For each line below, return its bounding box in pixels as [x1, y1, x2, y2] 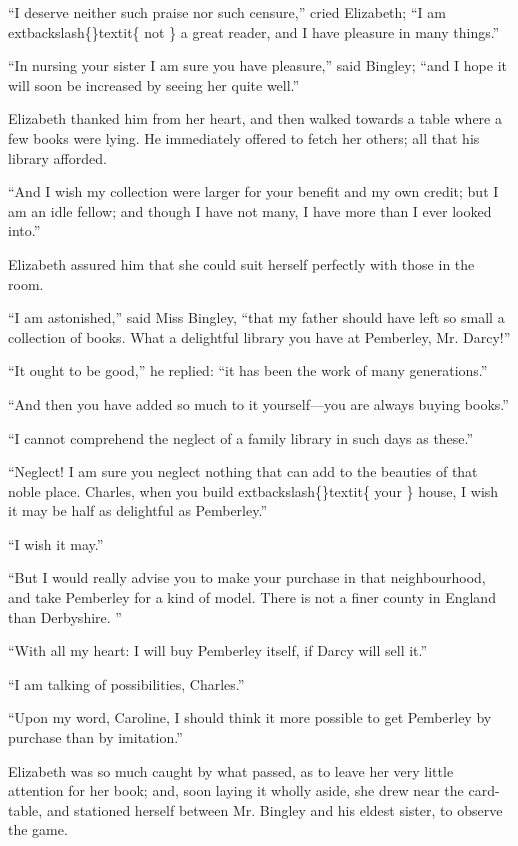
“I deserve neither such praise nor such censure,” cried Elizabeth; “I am [8, 2, 446, 22]
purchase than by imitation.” [8, 727, 183, 748]
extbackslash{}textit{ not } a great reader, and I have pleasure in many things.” [8, 21, 500, 42]
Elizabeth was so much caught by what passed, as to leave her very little [8, 760, 454, 781]
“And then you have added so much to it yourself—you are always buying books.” [8, 393, 509, 414]
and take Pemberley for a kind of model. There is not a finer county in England [8, 587, 496, 608]
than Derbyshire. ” [8, 606, 122, 627]
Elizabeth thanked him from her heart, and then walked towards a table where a [8, 108, 502, 129]
